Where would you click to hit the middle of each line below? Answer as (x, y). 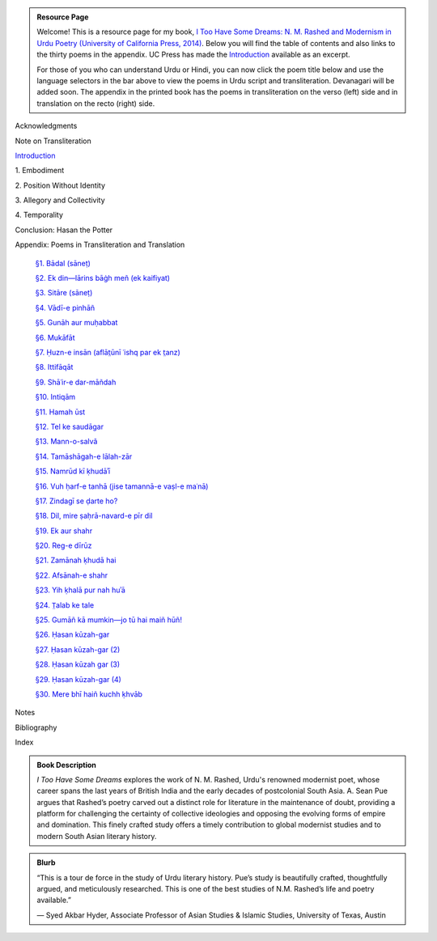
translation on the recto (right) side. (96, 103)
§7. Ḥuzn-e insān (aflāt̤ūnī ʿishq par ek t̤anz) (108, 352)
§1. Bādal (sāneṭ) (63, 263)
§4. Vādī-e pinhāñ (65, 307)
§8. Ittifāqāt (54, 367)
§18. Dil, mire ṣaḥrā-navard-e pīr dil (94, 516)
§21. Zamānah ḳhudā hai (76, 560)
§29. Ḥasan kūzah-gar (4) (78, 679)
